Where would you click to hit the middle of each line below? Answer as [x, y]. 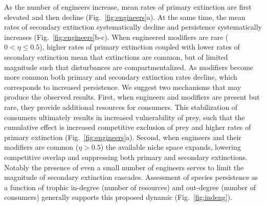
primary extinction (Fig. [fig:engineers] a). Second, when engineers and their [123, 137]
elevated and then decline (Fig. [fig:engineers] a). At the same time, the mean [125, 17]
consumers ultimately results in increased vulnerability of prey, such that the [125, 117]
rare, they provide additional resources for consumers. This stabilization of [121, 107]
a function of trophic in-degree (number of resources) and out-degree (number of [130, 187]
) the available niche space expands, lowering [171, 147]
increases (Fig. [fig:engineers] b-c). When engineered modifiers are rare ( [116, 37]
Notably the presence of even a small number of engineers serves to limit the [124, 167]
